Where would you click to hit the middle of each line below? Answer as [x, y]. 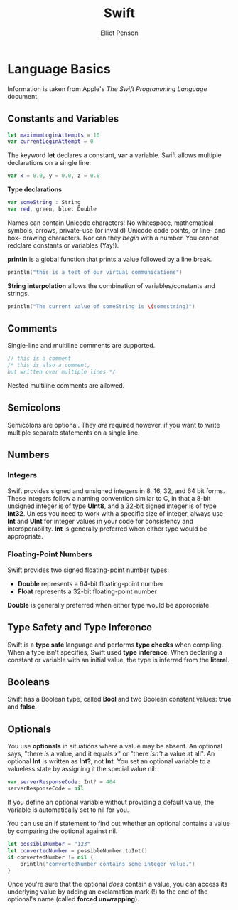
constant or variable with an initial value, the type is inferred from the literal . [118, 660]
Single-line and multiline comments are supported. [81, 346]
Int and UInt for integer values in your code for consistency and [101, 521]
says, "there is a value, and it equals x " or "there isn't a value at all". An [111, 754]
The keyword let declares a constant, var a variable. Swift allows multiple [114, 155]
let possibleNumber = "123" [49, 845]
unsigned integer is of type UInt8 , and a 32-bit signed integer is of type [112, 506]
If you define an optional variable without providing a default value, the [111, 803]
